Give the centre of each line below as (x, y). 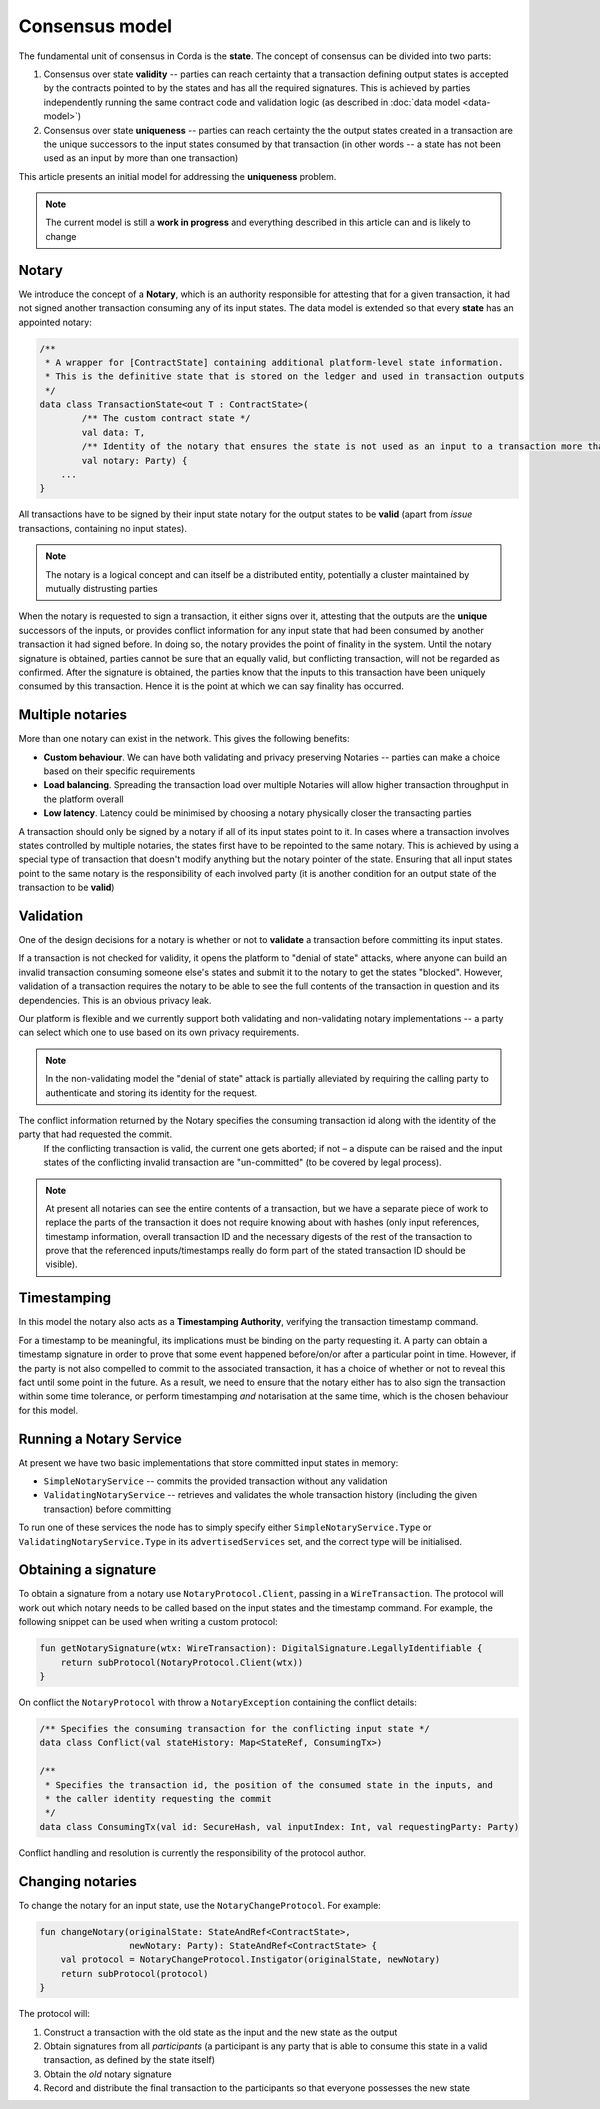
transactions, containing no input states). (102, 528)
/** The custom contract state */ (166, 418)
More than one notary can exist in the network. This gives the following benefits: (184, 739)
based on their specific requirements (119, 771)
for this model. (48, 1410)
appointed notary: (55, 322)
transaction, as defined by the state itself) (129, 2060)
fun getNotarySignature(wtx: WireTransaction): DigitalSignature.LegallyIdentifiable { (261, 1648)
